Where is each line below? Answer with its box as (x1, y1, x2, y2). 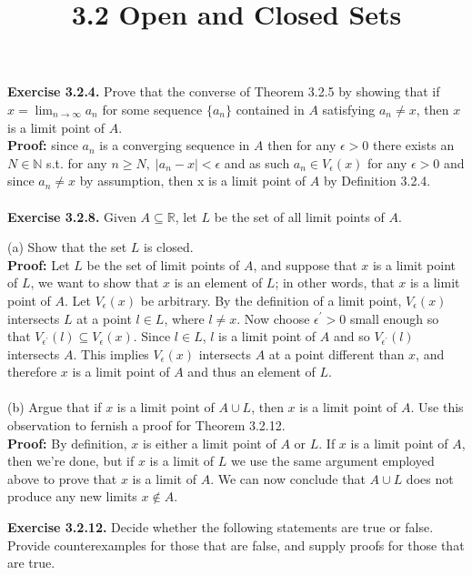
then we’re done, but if (7, 451, 135, 470)
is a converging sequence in (99, 136, 250, 155)
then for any (267, 136, 336, 155)
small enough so (349, 308, 439, 328)
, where (164, 308, 205, 328)
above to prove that (7, 469, 117, 488)
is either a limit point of (143, 433, 276, 452)
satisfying (322, 99, 376, 118)
